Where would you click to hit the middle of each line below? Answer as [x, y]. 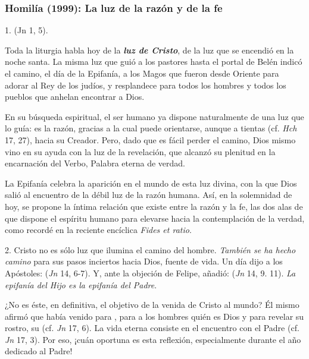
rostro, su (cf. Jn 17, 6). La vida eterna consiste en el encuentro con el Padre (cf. [152, 328]
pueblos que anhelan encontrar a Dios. [75, 97]
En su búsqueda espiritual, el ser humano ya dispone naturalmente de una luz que [154, 116]
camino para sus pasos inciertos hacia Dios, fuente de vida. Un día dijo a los [144, 261]
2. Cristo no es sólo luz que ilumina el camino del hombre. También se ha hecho [150, 249]
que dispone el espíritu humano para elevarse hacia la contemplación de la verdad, [155, 218]
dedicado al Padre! [39, 351]
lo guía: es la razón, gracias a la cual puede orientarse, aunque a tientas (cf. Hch [151, 128]
